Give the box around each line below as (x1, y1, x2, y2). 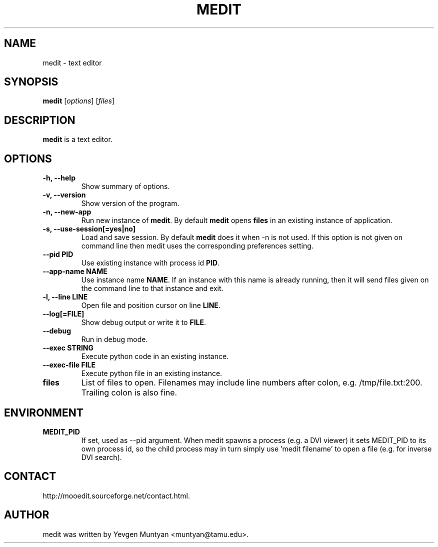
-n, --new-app (42, 207, 91, 216)
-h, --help (42, 173, 75, 182)
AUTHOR (4, 508, 49, 521)
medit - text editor (42, 58, 102, 67)
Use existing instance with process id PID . (81, 258, 220, 267)
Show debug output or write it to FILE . (81, 318, 206, 327)
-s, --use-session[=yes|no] (42, 224, 136, 233)
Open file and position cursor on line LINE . (81, 301, 220, 310)
